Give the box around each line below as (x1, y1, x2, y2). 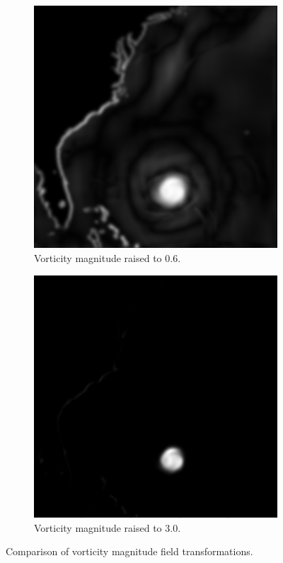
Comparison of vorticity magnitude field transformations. (6, 544, 253, 559)
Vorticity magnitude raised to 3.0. (34, 520, 181, 535)
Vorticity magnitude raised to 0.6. (34, 251, 181, 266)
